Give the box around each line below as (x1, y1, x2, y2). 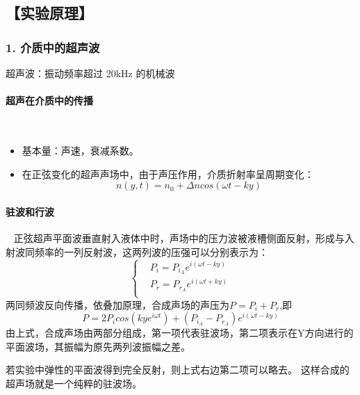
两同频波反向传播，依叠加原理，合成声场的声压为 (6, 297, 229, 312)
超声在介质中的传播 (6, 93, 93, 108)
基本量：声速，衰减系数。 (22, 143, 139, 157)
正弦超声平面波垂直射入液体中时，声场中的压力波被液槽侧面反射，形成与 (13, 230, 345, 245)
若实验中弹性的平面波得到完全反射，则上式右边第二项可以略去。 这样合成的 (6, 362, 350, 377)
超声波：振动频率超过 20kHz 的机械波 (6, 66, 175, 80)
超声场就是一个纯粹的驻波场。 (6, 376, 142, 390)
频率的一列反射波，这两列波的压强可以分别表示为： (34, 244, 268, 259)
